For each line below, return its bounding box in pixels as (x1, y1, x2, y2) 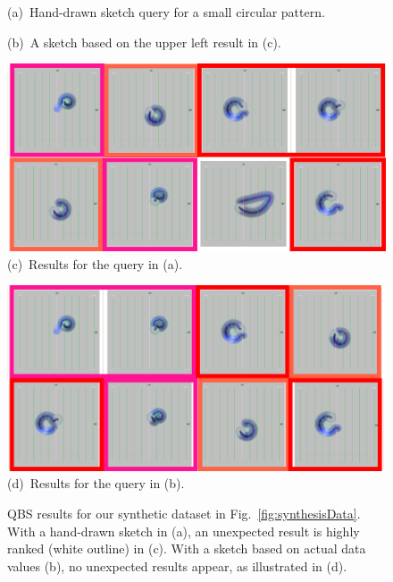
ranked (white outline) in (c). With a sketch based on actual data (7, 539, 366, 558)
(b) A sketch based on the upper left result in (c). (7, 32, 281, 51)
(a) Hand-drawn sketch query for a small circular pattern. (7, 3, 325, 21)
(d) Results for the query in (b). (7, 474, 185, 493)
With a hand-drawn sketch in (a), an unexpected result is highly (7, 521, 360, 540)
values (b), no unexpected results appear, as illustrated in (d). (7, 556, 347, 575)
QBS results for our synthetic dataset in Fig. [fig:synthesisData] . (7, 503, 361, 522)
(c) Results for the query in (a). (7, 254, 183, 273)
